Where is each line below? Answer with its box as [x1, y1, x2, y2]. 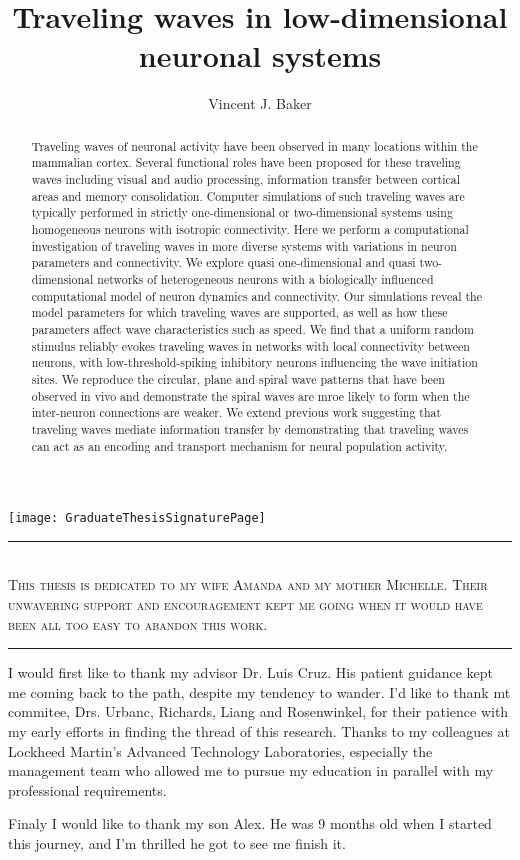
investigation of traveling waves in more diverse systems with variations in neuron [31, 237, 457, 254]
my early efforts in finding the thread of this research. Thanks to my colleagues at [8, 720, 510, 741]
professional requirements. [8, 779, 167, 800]
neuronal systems [138, 35, 382, 76]
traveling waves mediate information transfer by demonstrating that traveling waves [31, 420, 469, 437]
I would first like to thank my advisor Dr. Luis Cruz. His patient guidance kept [8, 662, 494, 683]
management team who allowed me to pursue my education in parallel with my [8, 760, 494, 781]
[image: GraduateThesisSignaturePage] [8, 511, 266, 526]
